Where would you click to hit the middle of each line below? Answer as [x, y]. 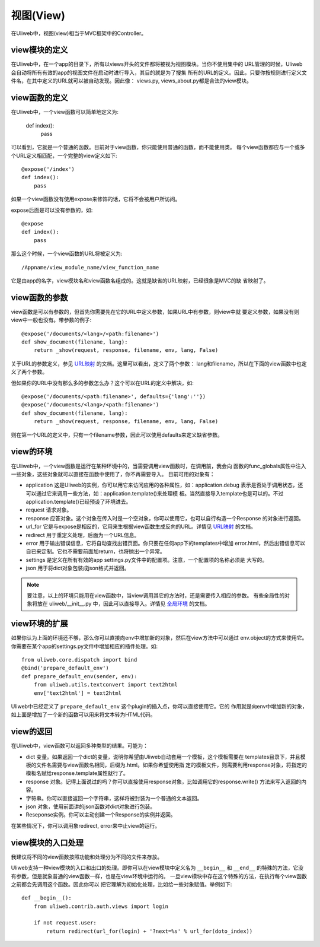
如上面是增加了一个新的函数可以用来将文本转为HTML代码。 [84, 714]
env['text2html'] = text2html [77, 693]
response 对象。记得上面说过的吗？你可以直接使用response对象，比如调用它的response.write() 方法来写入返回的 [164, 781]
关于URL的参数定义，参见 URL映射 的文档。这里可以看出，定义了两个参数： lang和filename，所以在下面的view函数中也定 [159, 363]
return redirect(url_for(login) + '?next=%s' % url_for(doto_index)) [150, 931]
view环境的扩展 [39, 624]
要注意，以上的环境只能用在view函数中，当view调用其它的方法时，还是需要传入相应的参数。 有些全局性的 [156, 595]
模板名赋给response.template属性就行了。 [77, 773]
